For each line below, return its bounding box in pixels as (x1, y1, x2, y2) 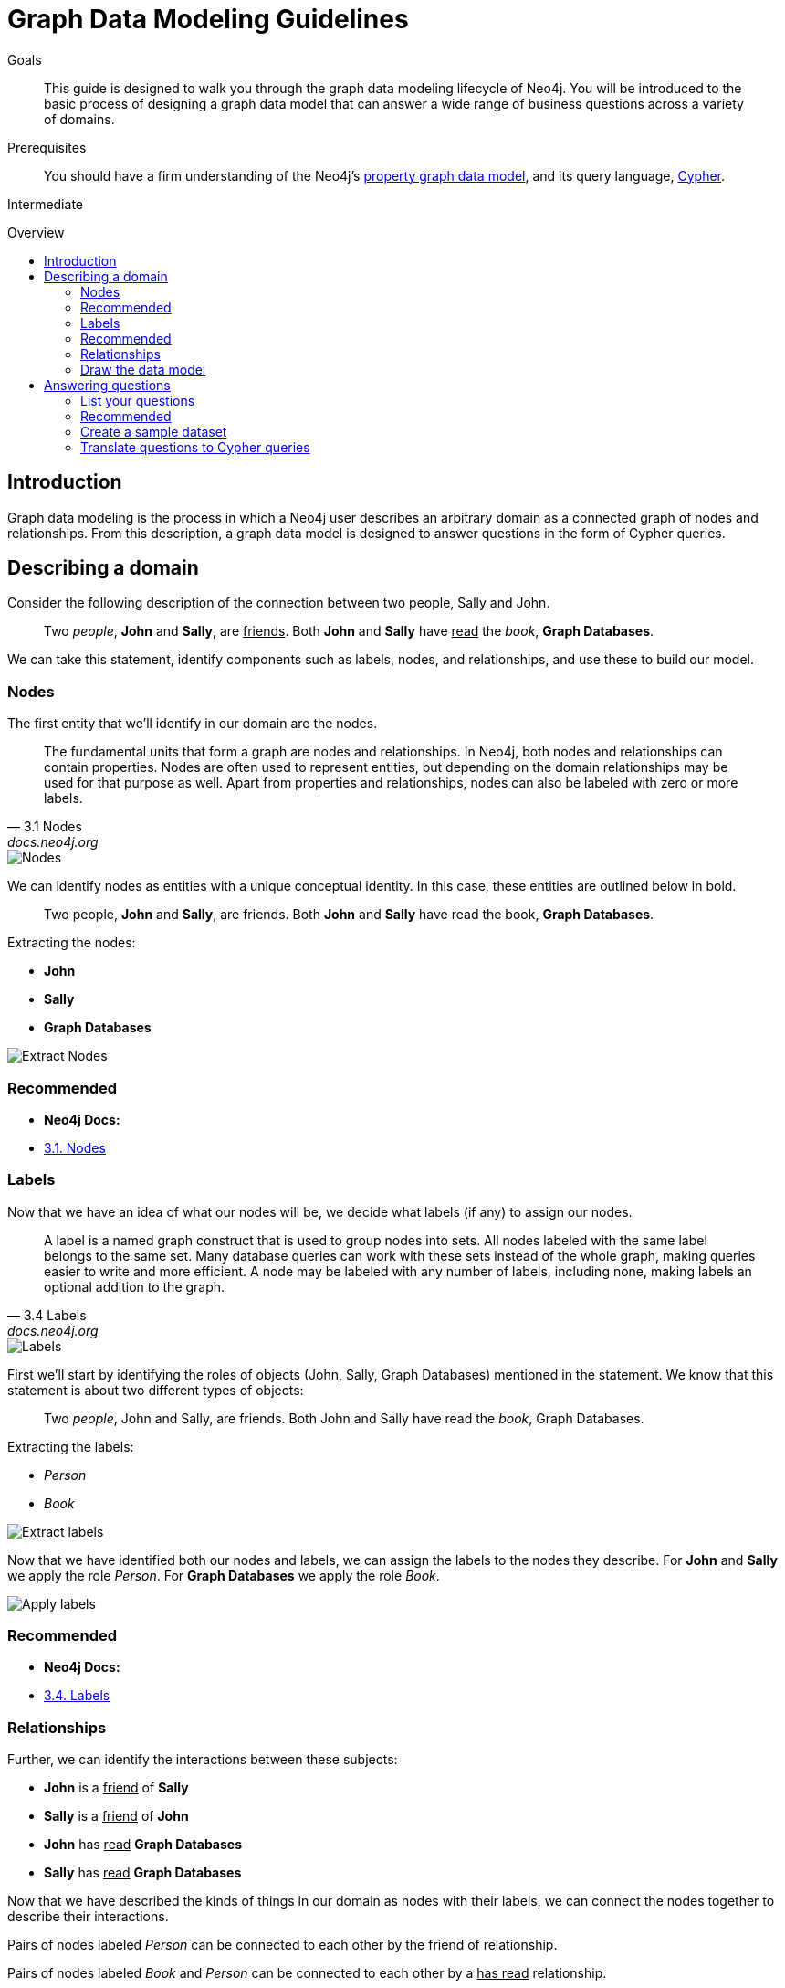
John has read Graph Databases (44, 1836, 243, 1853)
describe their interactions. (7, 1909, 169, 1925)
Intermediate (7, 196, 83, 212)
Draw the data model (80, 361, 206, 377)
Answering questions (44, 376, 171, 393)
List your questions (80, 392, 195, 408)
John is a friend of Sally (44, 1780, 189, 1796)
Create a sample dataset (80, 423, 227, 439)
